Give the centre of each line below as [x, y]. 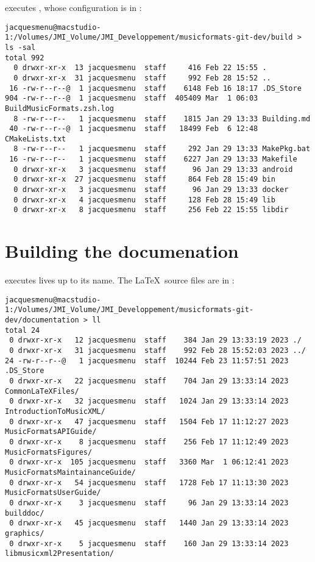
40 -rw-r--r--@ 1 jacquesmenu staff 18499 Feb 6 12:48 [134, 129]
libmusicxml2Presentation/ [59, 554]
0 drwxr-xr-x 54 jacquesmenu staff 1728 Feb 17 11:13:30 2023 [149, 482]
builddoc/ [25, 513]
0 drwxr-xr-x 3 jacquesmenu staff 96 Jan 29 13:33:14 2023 [149, 503]
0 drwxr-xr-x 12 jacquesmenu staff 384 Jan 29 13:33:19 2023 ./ [155, 340]
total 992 [25, 58]
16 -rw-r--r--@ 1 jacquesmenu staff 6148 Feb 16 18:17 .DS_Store [155, 88]
